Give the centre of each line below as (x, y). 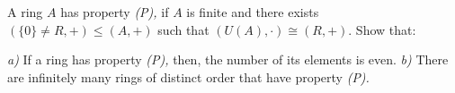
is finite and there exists (253, 12)
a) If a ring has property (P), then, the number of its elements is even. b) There (228, 59)
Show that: (386, 29)
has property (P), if (115, 12)
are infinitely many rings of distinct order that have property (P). (188, 76)
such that (183, 29)
